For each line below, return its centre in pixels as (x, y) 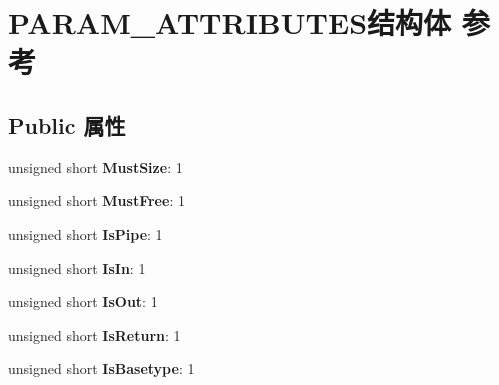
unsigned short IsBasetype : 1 (101, 368)
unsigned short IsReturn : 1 (94, 334)
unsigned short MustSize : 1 (95, 166)
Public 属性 (67, 124)
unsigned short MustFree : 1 (96, 200)
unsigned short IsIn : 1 (77, 267)
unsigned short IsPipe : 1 (85, 233)
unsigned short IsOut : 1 (83, 301)
